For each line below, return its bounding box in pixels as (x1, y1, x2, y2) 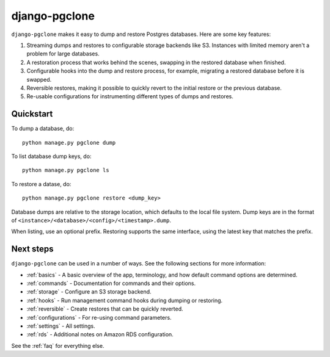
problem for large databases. (26, 50, 100, 57)
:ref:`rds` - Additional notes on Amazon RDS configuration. (26, 331, 174, 338)
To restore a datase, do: (11, 180, 71, 187)
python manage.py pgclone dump (22, 139, 116, 146)
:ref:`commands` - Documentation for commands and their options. (26, 279, 196, 287)
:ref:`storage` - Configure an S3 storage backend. (26, 288, 152, 295)
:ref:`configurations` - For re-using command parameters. (26, 314, 172, 321)
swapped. (26, 76, 52, 83)
